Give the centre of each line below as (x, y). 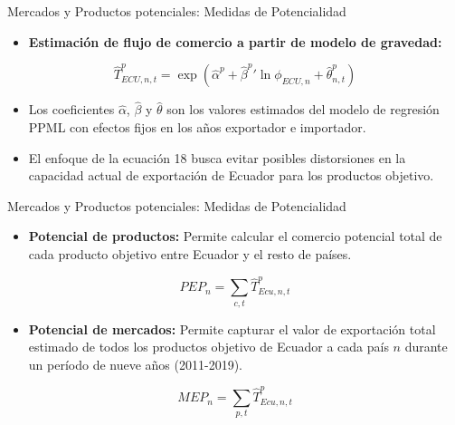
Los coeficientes (71, 109)
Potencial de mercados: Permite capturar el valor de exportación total (232, 328)
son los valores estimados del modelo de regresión (303, 109)
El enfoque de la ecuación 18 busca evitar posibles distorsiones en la (217, 157)
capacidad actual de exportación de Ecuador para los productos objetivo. (231, 175)
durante (426, 347)
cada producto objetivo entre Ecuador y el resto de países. (190, 253)
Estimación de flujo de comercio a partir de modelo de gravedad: (235, 41)
